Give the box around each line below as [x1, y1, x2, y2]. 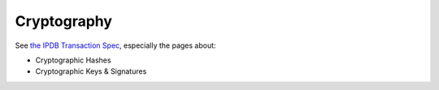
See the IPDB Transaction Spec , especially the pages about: [15, 41, 216, 50]
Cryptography [15, 12, 113, 30]
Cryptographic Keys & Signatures [35, 66, 147, 76]
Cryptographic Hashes [35, 55, 111, 65]
